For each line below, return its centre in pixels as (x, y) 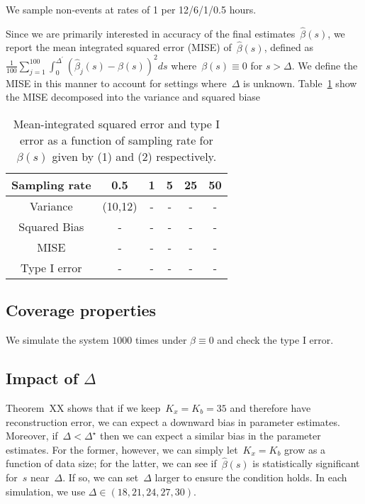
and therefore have (270, 407)
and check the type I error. (275, 340)
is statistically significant (306, 463)
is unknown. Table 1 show (300, 83)
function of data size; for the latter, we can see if (111, 463)
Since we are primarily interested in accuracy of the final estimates (151, 33)
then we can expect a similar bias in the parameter (210, 436)
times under (161, 340)
